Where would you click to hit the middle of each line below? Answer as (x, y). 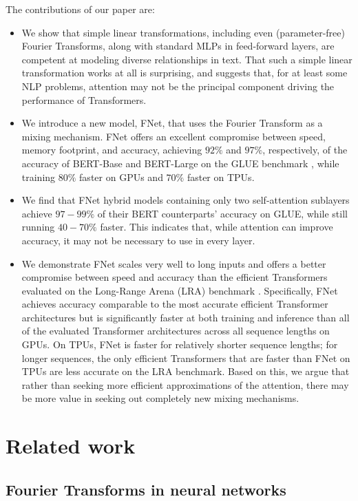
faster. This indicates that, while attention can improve (217, 227)
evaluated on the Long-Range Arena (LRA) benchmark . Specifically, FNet (180, 290)
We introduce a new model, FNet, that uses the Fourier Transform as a (172, 123)
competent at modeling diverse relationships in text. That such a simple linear (187, 59)
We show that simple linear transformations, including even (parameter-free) (183, 32)
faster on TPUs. (221, 177)
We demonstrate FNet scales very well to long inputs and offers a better (174, 263)
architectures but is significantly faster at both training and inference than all (186, 317)
